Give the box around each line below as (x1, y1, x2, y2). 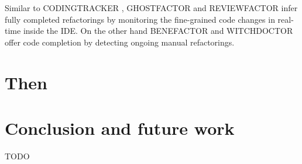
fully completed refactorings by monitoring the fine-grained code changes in (5, 13, 275, 25)
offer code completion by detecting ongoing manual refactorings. (5, 36, 235, 48)
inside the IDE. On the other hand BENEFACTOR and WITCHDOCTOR (23, 25, 293, 37)
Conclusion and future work (5, 116, 235, 139)
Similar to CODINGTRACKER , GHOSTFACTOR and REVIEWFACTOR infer (5, 2, 298, 13)
